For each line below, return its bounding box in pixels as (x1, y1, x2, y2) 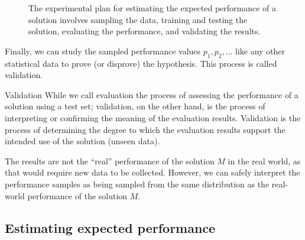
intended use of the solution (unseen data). (5, 135, 160, 147)
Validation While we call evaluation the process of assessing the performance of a (5, 88, 298, 100)
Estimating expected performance (5, 218, 216, 236)
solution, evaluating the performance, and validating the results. (28, 25, 261, 37)
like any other (235, 44, 285, 57)
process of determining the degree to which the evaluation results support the (5, 123, 285, 135)
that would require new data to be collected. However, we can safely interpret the (5, 166, 300, 179)
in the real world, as (228, 154, 301, 167)
